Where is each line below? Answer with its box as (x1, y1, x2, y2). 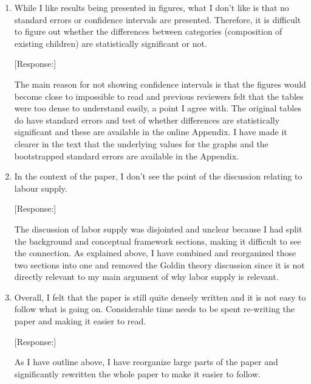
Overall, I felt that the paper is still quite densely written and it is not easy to (14, 290, 306, 303)
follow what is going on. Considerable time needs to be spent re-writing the (14, 302, 295, 315)
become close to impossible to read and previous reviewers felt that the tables (14, 89, 304, 102)
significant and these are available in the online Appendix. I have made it (14, 125, 287, 138)
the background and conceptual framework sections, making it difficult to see (14, 234, 301, 247)
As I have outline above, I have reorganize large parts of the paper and (14, 355, 278, 368)
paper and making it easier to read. (14, 315, 146, 327)
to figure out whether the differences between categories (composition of (14, 25, 282, 38)
